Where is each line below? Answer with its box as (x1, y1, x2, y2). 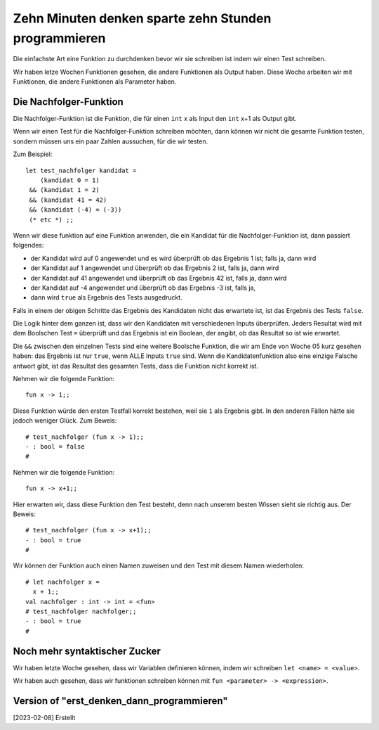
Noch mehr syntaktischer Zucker (13, 645, 161, 657)
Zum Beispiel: (13, 150, 53, 158)
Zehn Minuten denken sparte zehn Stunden (13, 11, 272, 26)
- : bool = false (25, 442, 85, 450)
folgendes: (13, 241, 44, 250)
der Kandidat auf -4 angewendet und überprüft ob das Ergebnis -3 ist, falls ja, (30, 283, 256, 292)
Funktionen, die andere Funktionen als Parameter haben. (13, 77, 177, 86)
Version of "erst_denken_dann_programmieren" (13, 695, 228, 707)
